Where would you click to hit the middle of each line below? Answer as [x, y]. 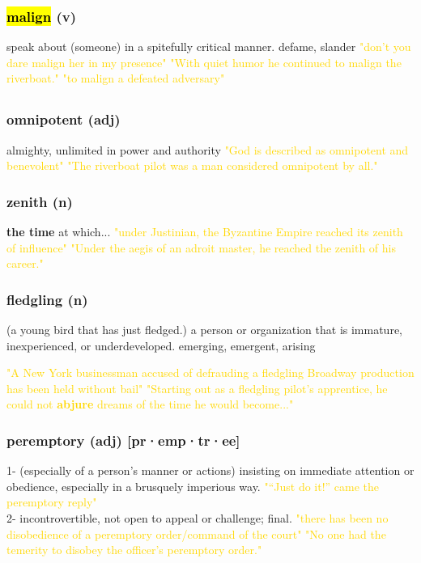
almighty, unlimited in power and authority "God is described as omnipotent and [208, 149]
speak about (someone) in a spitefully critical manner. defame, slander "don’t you [209, 47]
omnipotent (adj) [64, 119]
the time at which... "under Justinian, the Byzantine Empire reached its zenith [205, 232]
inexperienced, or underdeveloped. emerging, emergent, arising [161, 345]
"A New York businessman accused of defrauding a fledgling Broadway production [210, 373]
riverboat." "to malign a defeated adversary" [116, 78]
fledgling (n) [47, 299]
